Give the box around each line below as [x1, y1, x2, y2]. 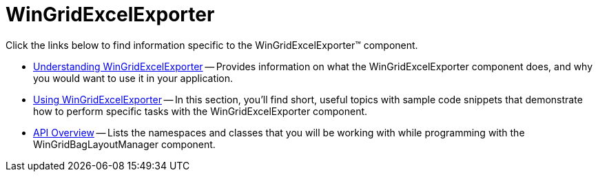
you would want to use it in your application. [33, 72, 234, 84]
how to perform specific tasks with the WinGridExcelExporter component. [33, 105, 368, 117]
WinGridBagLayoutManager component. [33, 138, 216, 150]
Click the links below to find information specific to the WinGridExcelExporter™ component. [6, 39, 418, 51]
